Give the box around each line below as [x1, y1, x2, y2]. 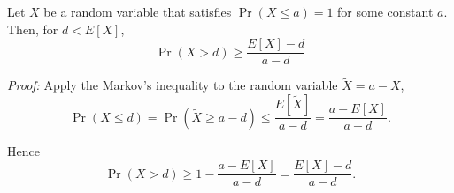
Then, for [7, 19, 58, 38]
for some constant [337, 3, 434, 20]
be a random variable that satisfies [43, 3, 232, 20]
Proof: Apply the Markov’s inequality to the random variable [7, 76, 338, 94]
